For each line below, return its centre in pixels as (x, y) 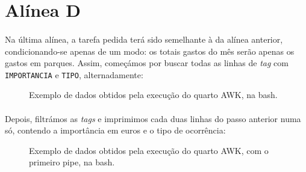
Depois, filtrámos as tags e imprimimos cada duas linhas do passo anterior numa (153, 118)
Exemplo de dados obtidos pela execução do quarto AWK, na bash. (153, 95)
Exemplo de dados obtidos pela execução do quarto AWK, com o (149, 150)
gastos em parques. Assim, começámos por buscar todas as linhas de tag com (147, 63)
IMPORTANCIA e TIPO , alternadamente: (74, 74)
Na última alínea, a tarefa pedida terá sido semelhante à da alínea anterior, (144, 39)
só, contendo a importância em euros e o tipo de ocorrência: (115, 130)
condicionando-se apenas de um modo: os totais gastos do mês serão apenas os (150, 51)
